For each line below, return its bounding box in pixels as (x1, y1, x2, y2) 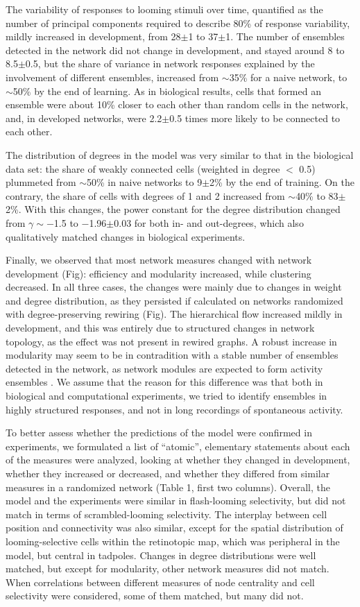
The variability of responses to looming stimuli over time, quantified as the (6, 2, 323, 16)
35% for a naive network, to (229, 69, 348, 84)
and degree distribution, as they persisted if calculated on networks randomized (6, 293, 343, 307)
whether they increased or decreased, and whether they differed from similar (6, 466, 330, 480)
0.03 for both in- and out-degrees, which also (114, 215, 304, 230)
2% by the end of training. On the (209, 175, 355, 189)
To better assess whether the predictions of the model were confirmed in (6, 425, 312, 440)
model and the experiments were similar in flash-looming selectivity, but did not (6, 493, 346, 508)
